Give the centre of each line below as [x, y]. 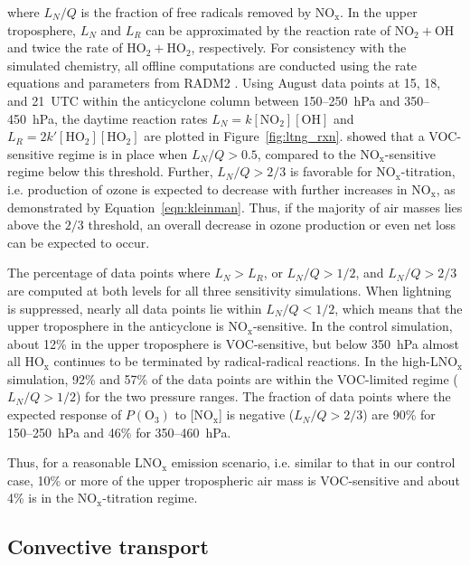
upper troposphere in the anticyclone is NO [127, 326]
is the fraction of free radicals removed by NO [208, 12]
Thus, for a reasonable [69, 462]
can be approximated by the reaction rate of [268, 29]
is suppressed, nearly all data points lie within [135, 308]
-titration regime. [150, 498]
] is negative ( [256, 414]
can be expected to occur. [79, 242]
